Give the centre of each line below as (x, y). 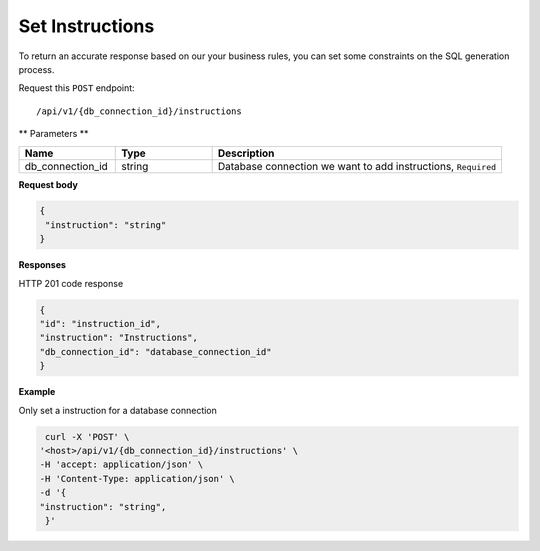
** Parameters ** (53, 134)
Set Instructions (86, 26)
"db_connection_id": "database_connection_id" (155, 351)
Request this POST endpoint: (76, 88)
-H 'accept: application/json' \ (121, 464)
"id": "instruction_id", (100, 324)
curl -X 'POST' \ (87, 436)
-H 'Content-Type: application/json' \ (137, 478)
